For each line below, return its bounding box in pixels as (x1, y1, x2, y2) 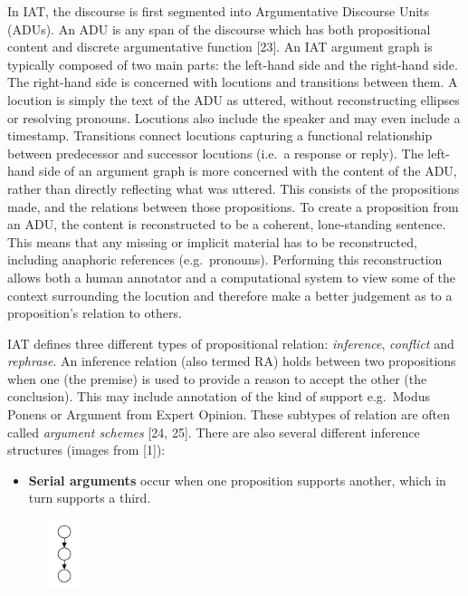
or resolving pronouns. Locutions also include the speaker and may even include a (7, 108, 461, 127)
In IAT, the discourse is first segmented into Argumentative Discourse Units (7, 2, 430, 20)
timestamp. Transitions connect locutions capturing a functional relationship (7, 126, 433, 145)
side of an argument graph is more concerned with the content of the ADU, (39, 161, 457, 180)
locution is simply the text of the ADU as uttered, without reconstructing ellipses (7, 90, 460, 109)
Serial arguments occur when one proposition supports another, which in (28, 470, 446, 489)
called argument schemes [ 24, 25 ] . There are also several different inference (7, 422, 420, 441)
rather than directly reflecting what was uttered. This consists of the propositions (7, 178, 460, 197)
